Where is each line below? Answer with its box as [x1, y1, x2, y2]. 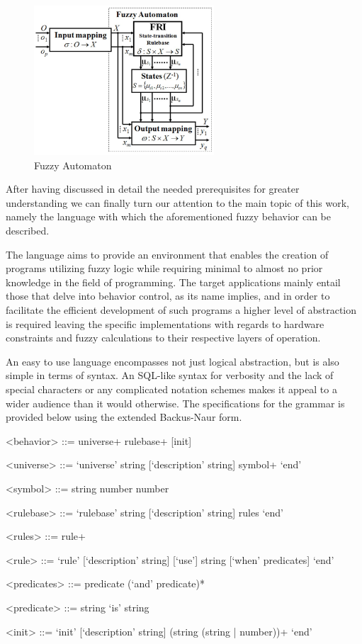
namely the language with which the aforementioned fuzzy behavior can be [6, 209, 331, 224]
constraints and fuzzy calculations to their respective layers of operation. [6, 330, 321, 345]
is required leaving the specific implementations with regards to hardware [6, 316, 324, 331]
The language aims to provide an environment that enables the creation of [6, 247, 329, 261]
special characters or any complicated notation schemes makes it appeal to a [6, 381, 337, 396]
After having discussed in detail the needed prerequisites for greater [6, 181, 300, 196]
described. [6, 223, 50, 238]
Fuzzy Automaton [34, 157, 112, 172]
